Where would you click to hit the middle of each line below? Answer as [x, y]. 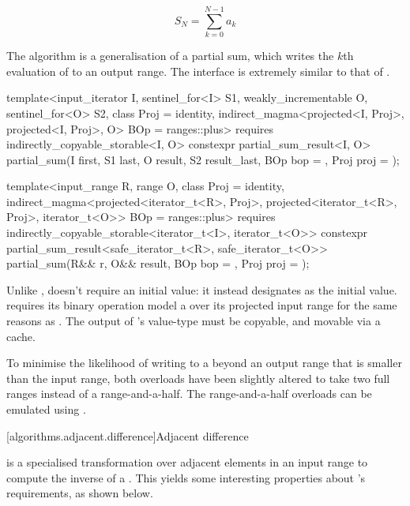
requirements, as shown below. [80, 493]
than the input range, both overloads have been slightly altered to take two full [198, 378]
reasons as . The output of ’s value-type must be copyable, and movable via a [194, 321]
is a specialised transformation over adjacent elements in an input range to [187, 462]
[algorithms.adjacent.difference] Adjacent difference [128, 435]
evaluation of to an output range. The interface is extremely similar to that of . [198, 71]
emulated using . [46, 409]
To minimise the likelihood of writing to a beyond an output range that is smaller [204, 363]
